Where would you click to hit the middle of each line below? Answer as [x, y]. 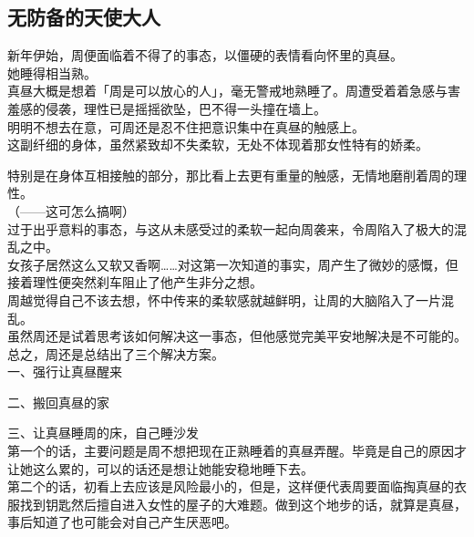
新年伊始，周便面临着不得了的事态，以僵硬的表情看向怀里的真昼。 [205, 55]
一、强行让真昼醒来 [65, 372]
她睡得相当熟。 [52, 72]
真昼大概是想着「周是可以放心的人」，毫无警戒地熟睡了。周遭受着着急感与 [227, 91]
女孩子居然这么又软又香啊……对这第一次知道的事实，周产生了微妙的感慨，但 [233, 264]
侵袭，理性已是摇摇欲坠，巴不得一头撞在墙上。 [185, 108]
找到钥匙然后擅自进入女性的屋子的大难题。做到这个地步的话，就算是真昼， [243, 504]
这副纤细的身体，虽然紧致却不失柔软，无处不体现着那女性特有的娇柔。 [218, 145]
